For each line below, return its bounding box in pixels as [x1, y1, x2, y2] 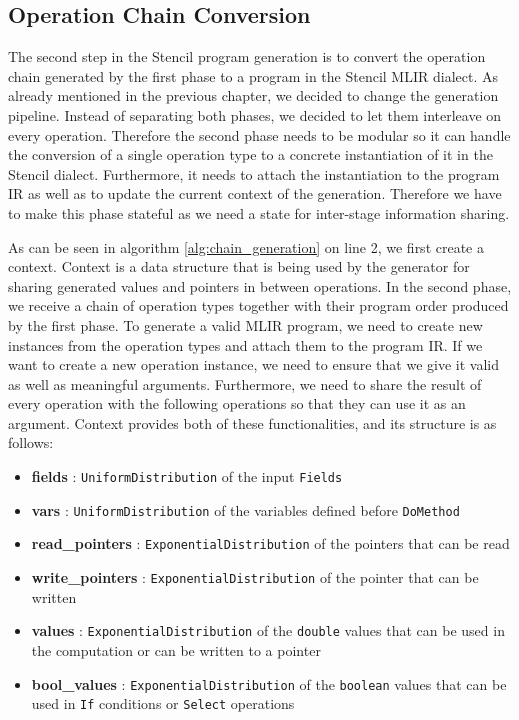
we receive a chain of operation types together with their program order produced [8, 295, 509, 316]
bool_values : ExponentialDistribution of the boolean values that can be [31, 673, 507, 694]
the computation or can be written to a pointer [31, 639, 321, 660]
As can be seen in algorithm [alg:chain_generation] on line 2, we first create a [8, 236, 484, 257]
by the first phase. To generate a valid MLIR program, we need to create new [8, 314, 483, 335]
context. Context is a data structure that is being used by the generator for [8, 256, 470, 277]
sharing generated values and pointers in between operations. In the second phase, [8, 275, 512, 296]
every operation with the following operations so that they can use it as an [8, 393, 466, 414]
